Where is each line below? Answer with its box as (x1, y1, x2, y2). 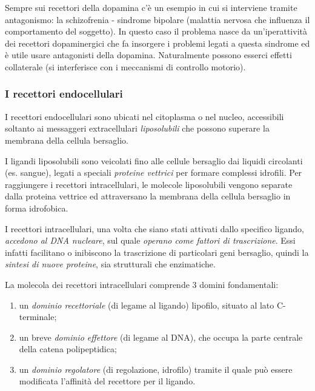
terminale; (19, 310, 57, 323)
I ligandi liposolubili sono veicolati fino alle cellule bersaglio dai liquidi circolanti (5, 154, 303, 167)
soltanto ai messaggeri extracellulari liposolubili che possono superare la (5, 122, 270, 135)
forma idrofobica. (5, 201, 68, 214)
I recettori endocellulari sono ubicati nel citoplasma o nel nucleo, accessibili (5, 110, 284, 122)
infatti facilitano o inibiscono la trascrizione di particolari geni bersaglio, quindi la (5, 246, 309, 258)
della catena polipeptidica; (19, 343, 117, 355)
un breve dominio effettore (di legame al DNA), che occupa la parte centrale (19, 330, 303, 343)
